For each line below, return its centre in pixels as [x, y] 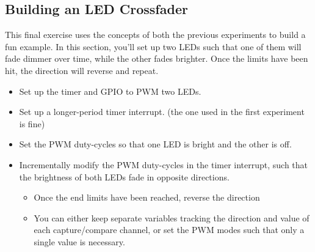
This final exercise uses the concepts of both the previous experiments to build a [155, 35]
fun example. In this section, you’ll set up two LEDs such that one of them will [153, 46]
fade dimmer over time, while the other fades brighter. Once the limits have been [157, 58]
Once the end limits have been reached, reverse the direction [147, 197]
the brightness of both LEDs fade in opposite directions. [124, 176]
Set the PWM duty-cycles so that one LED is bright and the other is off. [155, 144]
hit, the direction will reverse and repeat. [82, 70]
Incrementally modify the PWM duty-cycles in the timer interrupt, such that [164, 164]
